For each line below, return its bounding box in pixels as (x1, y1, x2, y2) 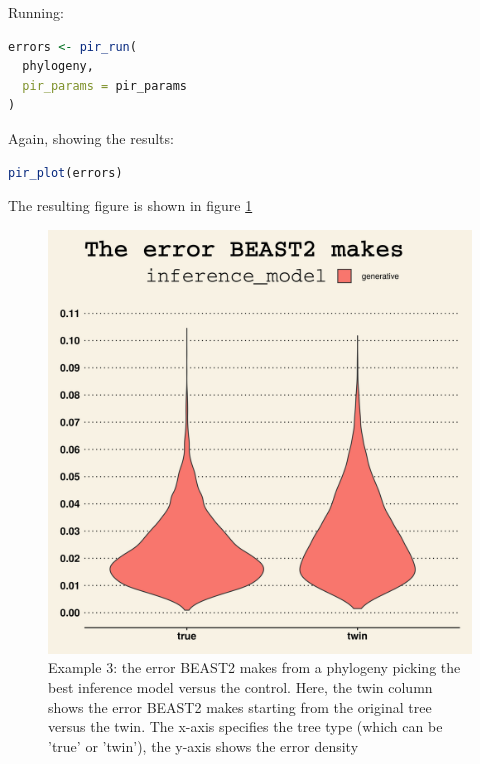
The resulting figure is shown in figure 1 (8, 195, 253, 216)
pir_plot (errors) (8, 165, 123, 180)
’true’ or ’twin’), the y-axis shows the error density (48, 735, 359, 756)
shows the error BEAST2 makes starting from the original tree (48, 696, 432, 717)
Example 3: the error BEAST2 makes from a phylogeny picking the (48, 657, 461, 678)
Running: (8, 2, 64, 22)
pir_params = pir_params (22, 78, 187, 93)
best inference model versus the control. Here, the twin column (48, 676, 433, 697)
